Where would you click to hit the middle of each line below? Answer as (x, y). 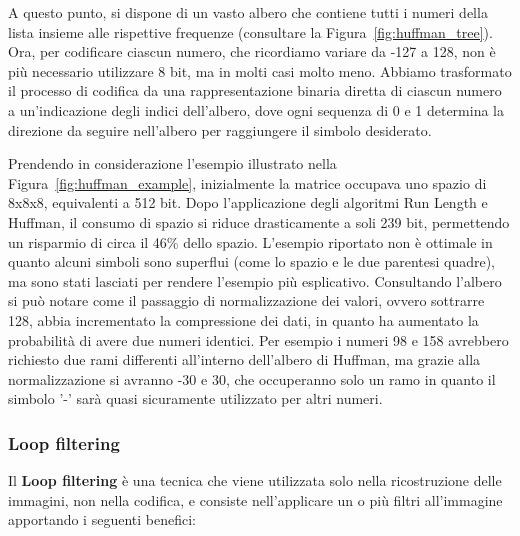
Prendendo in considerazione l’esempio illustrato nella (172, 163)
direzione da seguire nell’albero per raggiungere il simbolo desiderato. (220, 129)
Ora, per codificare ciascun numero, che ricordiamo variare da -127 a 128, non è (252, 51)
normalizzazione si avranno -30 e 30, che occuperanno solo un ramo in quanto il (252, 378)
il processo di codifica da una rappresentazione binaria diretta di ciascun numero (255, 90)
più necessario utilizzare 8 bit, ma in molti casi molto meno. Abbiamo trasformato (260, 70)
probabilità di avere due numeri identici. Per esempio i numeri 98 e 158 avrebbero (258, 339)
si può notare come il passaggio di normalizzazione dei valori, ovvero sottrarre (246, 300)
